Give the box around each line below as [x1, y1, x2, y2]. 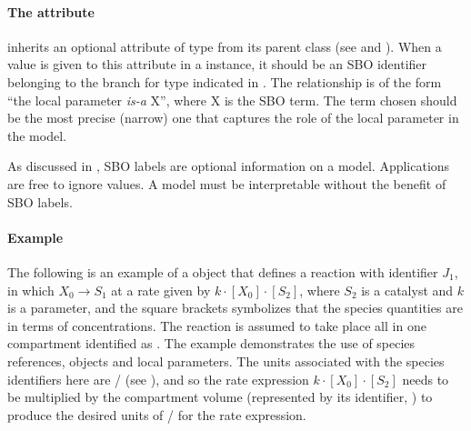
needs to [402, 369, 449, 388]
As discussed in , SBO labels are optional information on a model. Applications [7, 156, 450, 175]
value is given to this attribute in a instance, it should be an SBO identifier [7, 55, 427, 74]
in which [7, 280, 55, 299]
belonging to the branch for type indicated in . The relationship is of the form [7, 72, 442, 91]
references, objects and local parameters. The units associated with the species [7, 351, 445, 370]
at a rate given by [111, 280, 211, 299]
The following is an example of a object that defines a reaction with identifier [7, 262, 438, 281]
